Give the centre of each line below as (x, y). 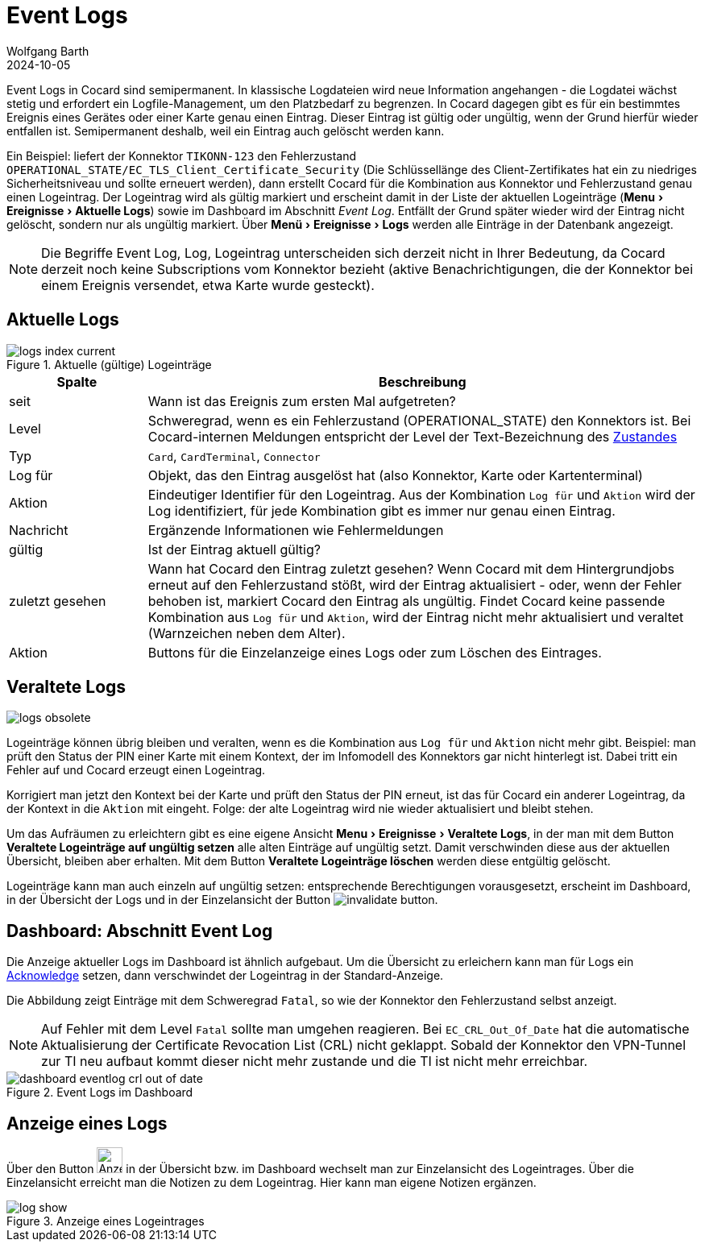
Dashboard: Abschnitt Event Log (140, 931)
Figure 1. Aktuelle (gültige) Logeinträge (109, 364)
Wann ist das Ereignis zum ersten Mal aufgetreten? (302, 401)
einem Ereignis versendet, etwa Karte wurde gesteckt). (208, 285)
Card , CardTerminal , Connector (234, 456)
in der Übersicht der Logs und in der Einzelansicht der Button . (222, 900)
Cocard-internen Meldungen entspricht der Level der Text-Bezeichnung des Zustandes (413, 436)
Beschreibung (423, 381)
